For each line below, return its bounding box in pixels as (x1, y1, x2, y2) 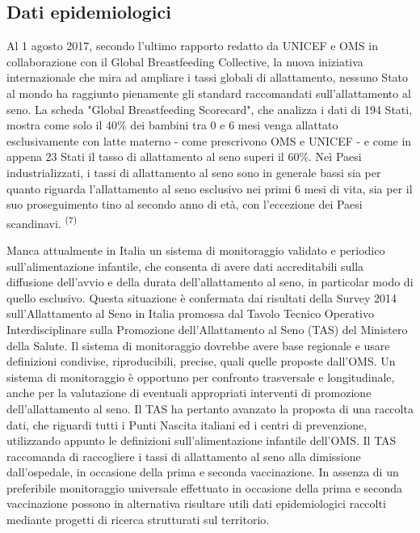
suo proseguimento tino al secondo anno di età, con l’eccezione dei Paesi (6, 196, 363, 213)
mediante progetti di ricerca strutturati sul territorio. (6, 511, 270, 528)
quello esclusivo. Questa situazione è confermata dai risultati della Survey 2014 (6, 289, 397, 306)
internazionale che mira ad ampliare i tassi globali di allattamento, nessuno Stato (6, 69, 409, 86)
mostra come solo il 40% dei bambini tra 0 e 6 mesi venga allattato (6, 116, 338, 133)
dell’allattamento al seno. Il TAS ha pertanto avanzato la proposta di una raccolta (6, 400, 414, 417)
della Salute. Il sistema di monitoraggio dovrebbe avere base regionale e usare (6, 336, 390, 353)
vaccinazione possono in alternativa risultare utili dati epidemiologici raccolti (6, 495, 386, 512)
